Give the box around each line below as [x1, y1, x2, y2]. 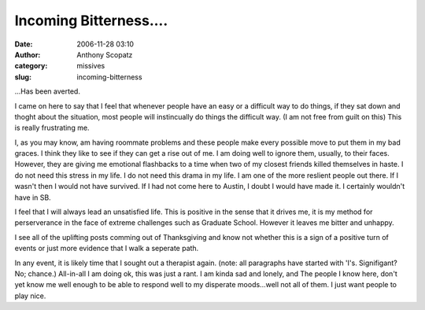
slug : [14, 72, 31, 82]
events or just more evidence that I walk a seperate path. [14, 244, 199, 253]
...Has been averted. [14, 87, 80, 96]
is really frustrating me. [14, 123, 90, 133]
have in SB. [14, 193, 51, 202]
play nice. [14, 291, 46, 301]
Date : [14, 39, 33, 49]
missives [76, 61, 105, 71]
